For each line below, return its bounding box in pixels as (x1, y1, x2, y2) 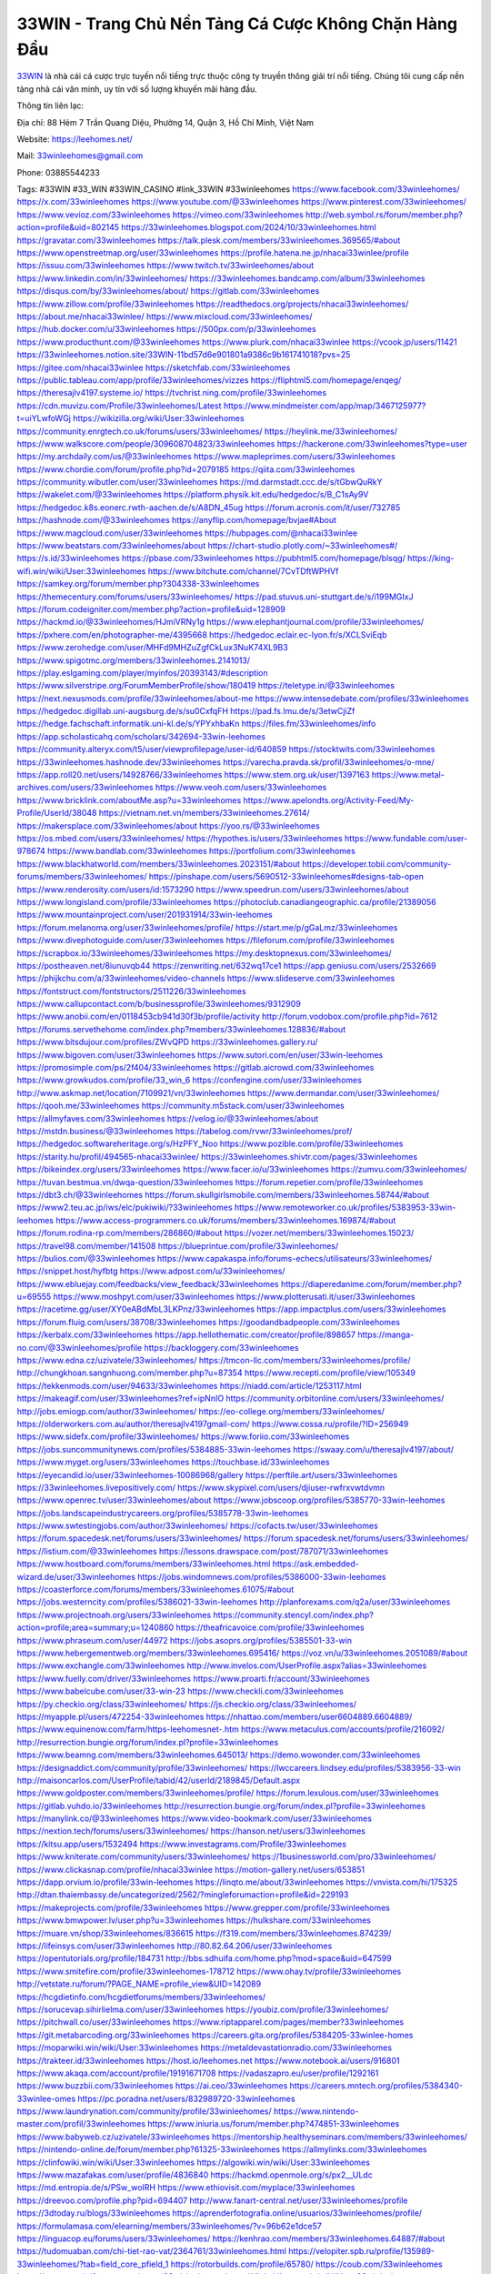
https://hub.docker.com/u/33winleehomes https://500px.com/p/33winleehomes (16, 324, 317, 335)
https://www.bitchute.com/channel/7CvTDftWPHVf (147, 565, 339, 577)
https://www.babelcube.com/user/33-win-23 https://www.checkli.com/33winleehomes (16, 1685, 345, 1696)
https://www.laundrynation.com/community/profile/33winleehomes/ (16, 2106, 272, 2117)
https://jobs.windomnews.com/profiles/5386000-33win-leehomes (137, 1571, 386, 1582)
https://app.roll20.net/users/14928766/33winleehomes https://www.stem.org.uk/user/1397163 (16, 770, 370, 780)
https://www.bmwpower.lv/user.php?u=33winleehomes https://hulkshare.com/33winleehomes (16, 1915, 372, 1926)
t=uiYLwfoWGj (16, 413, 72, 424)
